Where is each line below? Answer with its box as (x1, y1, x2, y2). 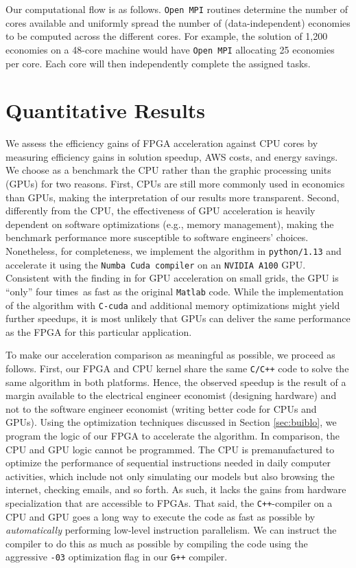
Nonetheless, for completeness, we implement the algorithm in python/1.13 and (5, 243, 342, 258)
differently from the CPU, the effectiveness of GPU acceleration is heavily (5, 203, 316, 218)
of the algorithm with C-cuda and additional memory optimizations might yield (5, 297, 340, 312)
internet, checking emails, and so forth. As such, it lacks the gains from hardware (5, 482, 346, 497)
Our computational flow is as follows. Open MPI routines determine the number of (5, 2, 348, 16)
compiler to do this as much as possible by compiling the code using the (5, 536, 308, 550)
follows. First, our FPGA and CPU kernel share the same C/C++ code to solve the (5, 361, 349, 375)
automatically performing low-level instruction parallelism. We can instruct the (5, 523, 337, 537)
